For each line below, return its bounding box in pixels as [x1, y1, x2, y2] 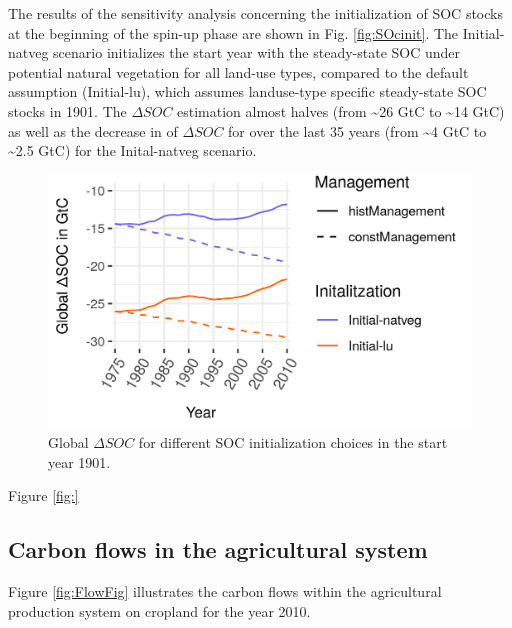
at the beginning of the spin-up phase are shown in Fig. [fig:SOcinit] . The [8, 22, 459, 43]
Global [48, 432, 89, 453]
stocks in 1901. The [8, 100, 127, 121]
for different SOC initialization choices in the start [138, 432, 448, 453]
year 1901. [48, 451, 111, 472]
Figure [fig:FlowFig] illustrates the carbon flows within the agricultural [8, 581, 442, 602]
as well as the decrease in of [8, 120, 178, 141]
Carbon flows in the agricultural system [8, 534, 428, 565]
